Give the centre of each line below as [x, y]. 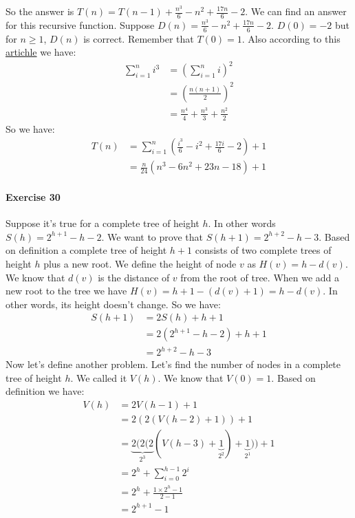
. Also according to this [291, 38]
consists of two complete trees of [263, 250]
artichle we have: [41, 52]
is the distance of [134, 277]
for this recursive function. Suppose [80, 24]
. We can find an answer [296, 11]
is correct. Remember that [139, 38]
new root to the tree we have [66, 291]
